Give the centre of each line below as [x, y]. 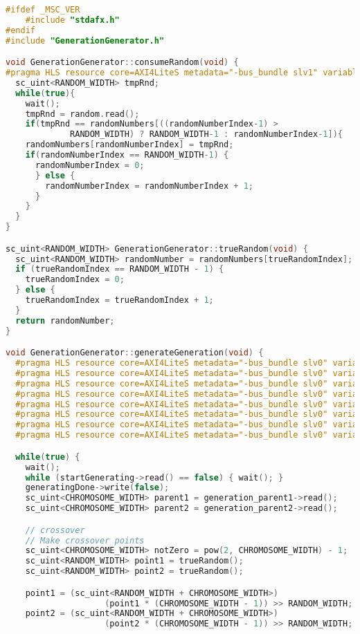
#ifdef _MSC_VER [43, 10]
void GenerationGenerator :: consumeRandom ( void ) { [122, 63]
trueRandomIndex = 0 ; [75, 280]
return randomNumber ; [65, 320]
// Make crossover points [85, 540]
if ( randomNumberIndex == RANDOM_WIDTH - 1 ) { [127, 155]
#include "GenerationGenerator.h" [85, 40]
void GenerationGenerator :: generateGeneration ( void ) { [135, 353]
